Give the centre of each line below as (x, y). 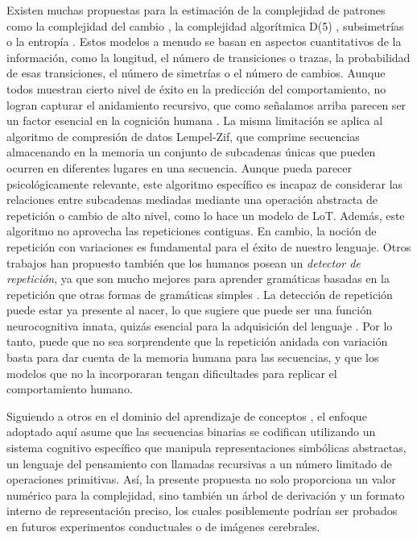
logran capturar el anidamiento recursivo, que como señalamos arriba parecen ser (206, 104)
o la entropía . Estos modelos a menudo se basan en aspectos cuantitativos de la (204, 42)
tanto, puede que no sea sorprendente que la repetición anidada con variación (197, 341)
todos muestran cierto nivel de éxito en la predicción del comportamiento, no (196, 88)
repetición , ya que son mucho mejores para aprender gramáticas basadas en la (198, 278)
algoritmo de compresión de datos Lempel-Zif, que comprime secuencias (183, 136)
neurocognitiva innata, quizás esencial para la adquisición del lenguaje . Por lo (200, 325)
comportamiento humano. (70, 389)
